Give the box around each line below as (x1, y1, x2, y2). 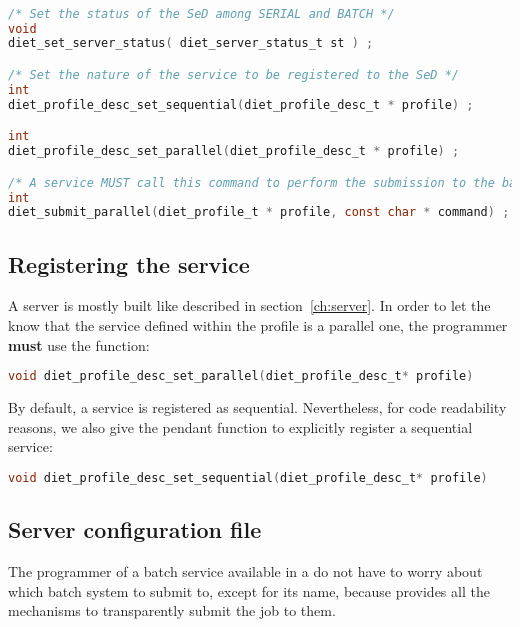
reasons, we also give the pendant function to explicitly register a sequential (8, 416, 473, 437)
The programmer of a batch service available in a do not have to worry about (8, 560, 483, 581)
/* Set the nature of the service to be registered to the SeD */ (8, 67, 460, 82)
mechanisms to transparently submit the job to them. (8, 600, 336, 621)
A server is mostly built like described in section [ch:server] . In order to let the (8, 295, 491, 316)
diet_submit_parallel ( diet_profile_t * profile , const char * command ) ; (8, 205, 510, 220)
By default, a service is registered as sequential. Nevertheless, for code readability (8, 397, 507, 418)
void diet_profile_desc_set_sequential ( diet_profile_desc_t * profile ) (8, 470, 488, 485)
